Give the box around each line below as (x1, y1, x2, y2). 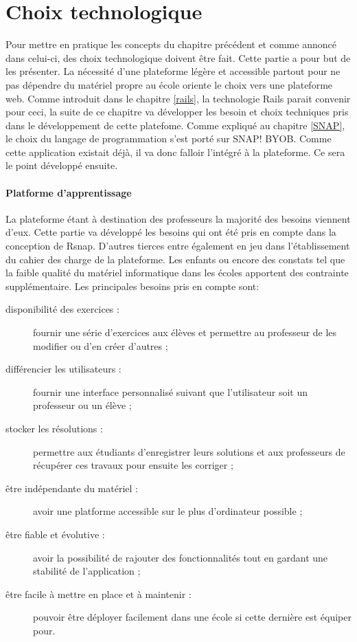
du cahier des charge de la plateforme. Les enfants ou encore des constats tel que (5, 252, 345, 266)
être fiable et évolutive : (5, 527, 105, 541)
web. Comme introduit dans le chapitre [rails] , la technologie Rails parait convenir (5, 91, 351, 105)
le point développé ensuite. (5, 158, 118, 173)
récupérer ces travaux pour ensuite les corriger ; (33, 458, 233, 472)
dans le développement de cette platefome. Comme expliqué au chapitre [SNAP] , (5, 118, 345, 132)
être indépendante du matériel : (5, 480, 138, 495)
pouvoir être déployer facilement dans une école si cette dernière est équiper (33, 610, 352, 624)
